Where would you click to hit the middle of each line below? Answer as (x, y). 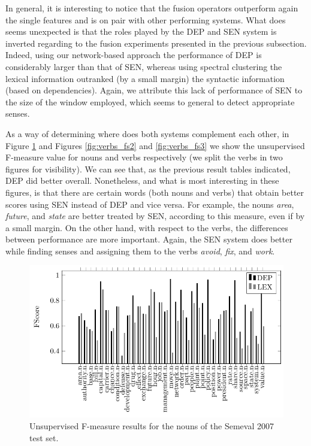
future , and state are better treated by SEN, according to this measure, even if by (155, 216)
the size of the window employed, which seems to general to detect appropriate (150, 101)
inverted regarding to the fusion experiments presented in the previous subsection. (156, 43)
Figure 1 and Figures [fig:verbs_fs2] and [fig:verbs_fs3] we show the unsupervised (155, 145)
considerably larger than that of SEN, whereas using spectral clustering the (144, 66)
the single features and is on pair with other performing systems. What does (146, 19)
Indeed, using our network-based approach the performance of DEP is (134, 55)
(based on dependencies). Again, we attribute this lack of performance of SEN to (154, 90)
